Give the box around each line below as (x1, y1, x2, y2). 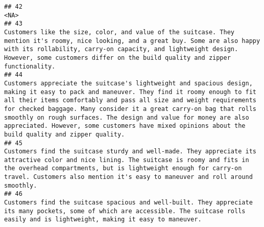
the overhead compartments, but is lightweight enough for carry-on (4, 165, 242, 172)
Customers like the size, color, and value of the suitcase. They (4, 28, 235, 36)
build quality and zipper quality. (4, 130, 125, 138)
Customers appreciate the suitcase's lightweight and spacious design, (4, 79, 253, 87)
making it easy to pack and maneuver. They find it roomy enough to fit (4, 88, 256, 96)
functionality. (4, 62, 56, 70)
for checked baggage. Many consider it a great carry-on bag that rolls (4, 105, 256, 112)
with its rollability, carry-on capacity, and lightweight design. (4, 46, 238, 53)
